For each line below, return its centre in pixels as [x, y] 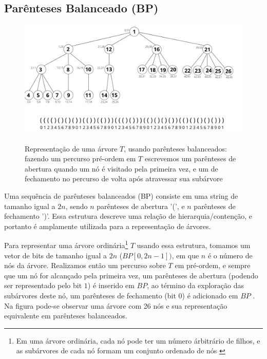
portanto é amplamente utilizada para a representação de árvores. [108, 226]
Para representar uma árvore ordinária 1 [66, 244]
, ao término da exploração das [195, 285]
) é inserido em [111, 285]
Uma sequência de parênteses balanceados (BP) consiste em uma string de [121, 196]
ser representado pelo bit [43, 285]
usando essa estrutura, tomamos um [194, 245]
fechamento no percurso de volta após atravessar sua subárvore [124, 178]
